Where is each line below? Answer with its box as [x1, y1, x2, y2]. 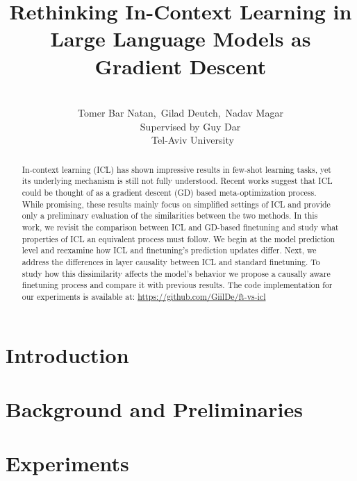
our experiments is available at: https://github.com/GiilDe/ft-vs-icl [22, 290, 266, 302]
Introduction [6, 340, 129, 369]
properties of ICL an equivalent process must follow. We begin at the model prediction [22, 233, 335, 244]
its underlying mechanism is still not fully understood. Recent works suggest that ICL [22, 175, 333, 187]
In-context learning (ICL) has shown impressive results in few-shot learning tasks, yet [22, 163, 331, 175]
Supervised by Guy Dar [140, 119, 241, 133]
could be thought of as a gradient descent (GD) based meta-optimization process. [22, 186, 317, 198]
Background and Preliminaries [6, 394, 303, 423]
